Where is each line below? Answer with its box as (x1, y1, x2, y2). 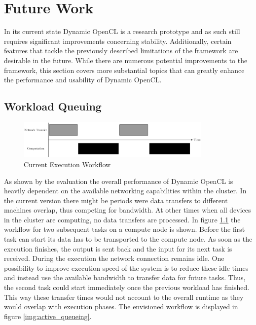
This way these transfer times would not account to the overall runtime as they (4, 291, 244, 302)
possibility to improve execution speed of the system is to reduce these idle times (4, 262, 249, 273)
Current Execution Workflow (24, 159, 111, 169)
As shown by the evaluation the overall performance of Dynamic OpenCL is (4, 176, 233, 186)
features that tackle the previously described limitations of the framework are (4, 45, 238, 56)
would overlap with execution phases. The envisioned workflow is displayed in (4, 301, 238, 312)
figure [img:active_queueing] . (4, 311, 92, 321)
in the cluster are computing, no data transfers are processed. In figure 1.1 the (4, 214, 241, 224)
